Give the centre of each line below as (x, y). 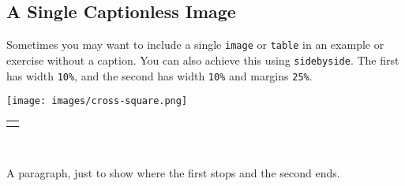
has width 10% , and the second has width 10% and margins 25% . (159, 75)
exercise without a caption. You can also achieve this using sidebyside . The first (203, 60)
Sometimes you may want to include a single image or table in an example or (195, 45)
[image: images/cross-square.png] (97, 101)
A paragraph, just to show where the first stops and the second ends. (173, 173)
